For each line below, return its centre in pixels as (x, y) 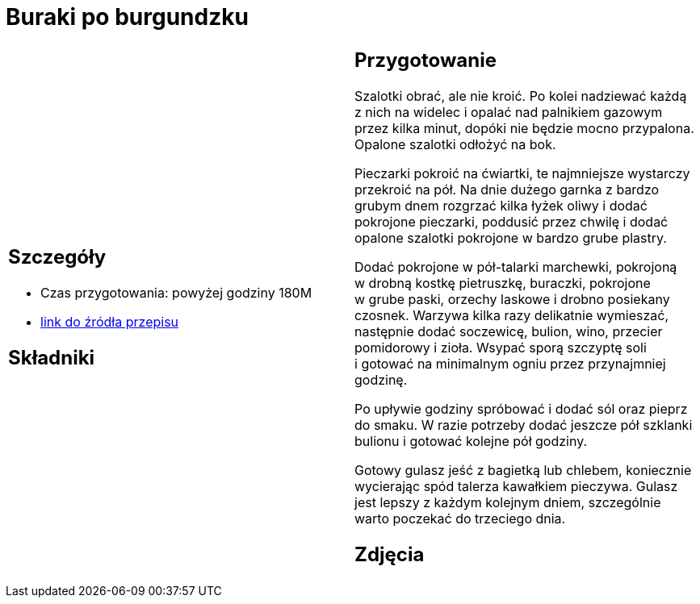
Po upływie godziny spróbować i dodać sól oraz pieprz (521, 408)
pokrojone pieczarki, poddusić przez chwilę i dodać (511, 221)
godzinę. (381, 379)
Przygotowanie (425, 60)
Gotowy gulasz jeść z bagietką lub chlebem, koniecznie (523, 470)
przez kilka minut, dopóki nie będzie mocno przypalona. (524, 128)
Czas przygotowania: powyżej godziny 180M (176, 292)
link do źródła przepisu (110, 321)
